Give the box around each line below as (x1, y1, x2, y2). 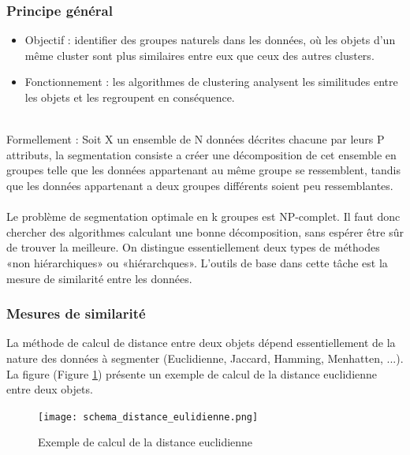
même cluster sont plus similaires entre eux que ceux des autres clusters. (24, 47, 375, 63)
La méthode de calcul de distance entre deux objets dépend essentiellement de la (6, 334, 396, 351)
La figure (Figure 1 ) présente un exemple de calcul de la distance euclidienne (6, 365, 378, 382)
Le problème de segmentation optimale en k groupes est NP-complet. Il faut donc (6, 208, 401, 225)
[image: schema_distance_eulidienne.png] (38, 411, 259, 423)
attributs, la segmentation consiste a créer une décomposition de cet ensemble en (6, 146, 397, 162)
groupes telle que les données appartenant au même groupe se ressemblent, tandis (6, 162, 401, 178)
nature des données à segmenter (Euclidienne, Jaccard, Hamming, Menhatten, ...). (6, 349, 404, 366)
